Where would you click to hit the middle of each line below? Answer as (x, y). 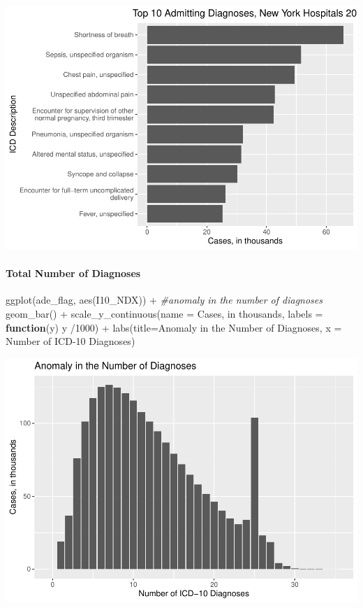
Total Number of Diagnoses (73, 273)
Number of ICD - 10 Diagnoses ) (71, 341)
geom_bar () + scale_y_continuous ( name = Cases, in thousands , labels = (164, 313)
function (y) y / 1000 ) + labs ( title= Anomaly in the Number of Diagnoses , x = (174, 327)
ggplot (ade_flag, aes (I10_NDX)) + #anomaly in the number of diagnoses (164, 300)
